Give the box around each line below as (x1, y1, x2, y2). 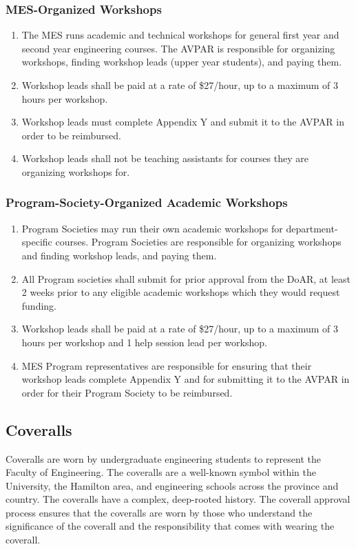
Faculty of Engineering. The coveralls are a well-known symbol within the (6, 465, 316, 479)
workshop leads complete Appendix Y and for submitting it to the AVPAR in (21, 372, 350, 386)
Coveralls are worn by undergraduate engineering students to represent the (6, 451, 321, 466)
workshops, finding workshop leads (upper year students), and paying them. (21, 54, 342, 69)
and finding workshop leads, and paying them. (21, 248, 217, 262)
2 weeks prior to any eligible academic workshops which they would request (21, 285, 340, 299)
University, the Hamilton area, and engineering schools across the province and (6, 478, 339, 492)
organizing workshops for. (21, 164, 130, 179)
